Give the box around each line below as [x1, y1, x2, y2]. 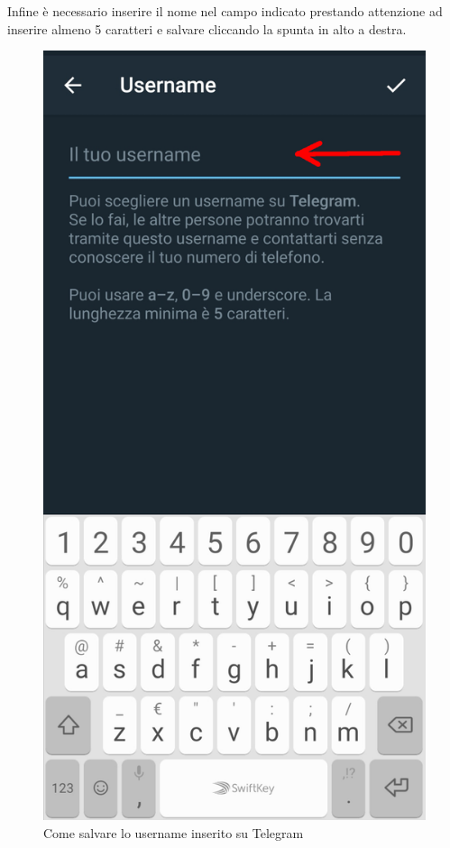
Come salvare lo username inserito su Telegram [43, 823, 304, 842]
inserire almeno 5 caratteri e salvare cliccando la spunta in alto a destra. [7, 19, 407, 38]
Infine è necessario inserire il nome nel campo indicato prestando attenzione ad [7, 2, 443, 20]
